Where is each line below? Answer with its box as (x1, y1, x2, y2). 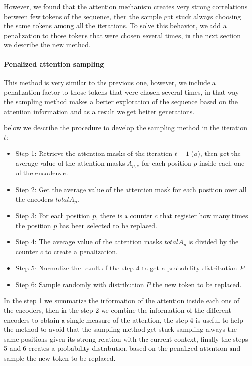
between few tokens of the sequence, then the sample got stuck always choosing (4, 11, 241, 21)
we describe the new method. (4, 39, 91, 50)
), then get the (197, 148, 241, 158)
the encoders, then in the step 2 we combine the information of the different (4, 305, 231, 315)
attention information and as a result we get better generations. (4, 106, 195, 116)
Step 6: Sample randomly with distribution (15, 279, 144, 289)
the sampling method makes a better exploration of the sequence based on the (4, 96, 238, 106)
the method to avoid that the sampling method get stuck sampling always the (4, 324, 237, 334)
